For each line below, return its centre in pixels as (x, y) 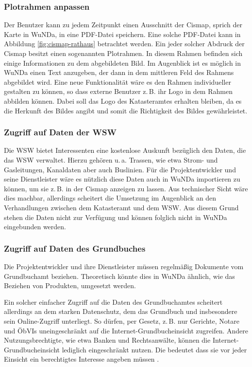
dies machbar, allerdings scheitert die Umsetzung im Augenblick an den (110, 198)
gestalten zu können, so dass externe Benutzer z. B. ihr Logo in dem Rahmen (118, 91)
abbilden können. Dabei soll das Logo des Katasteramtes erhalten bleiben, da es (123, 101)
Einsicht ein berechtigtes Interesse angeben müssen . (82, 359)
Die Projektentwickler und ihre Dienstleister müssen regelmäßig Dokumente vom (124, 266)
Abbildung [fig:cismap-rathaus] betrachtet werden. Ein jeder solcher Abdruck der (124, 44)
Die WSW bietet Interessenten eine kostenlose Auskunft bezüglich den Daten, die (125, 150)
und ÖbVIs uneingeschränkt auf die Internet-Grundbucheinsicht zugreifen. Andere (126, 330)
